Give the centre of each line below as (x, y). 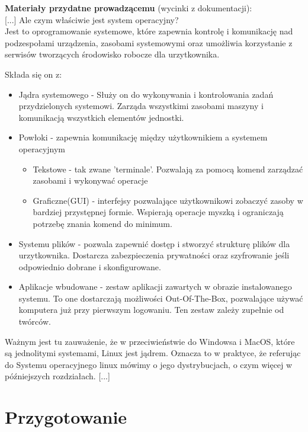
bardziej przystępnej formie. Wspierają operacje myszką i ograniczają (158, 212)
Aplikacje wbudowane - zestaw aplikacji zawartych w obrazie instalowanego (155, 287)
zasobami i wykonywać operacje (90, 180)
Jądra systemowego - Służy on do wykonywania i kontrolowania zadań (146, 94)
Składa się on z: (33, 74)
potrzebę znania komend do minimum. (102, 223)
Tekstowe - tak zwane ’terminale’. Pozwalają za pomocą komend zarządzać (168, 169)
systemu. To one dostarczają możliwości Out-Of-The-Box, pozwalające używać (161, 298)
